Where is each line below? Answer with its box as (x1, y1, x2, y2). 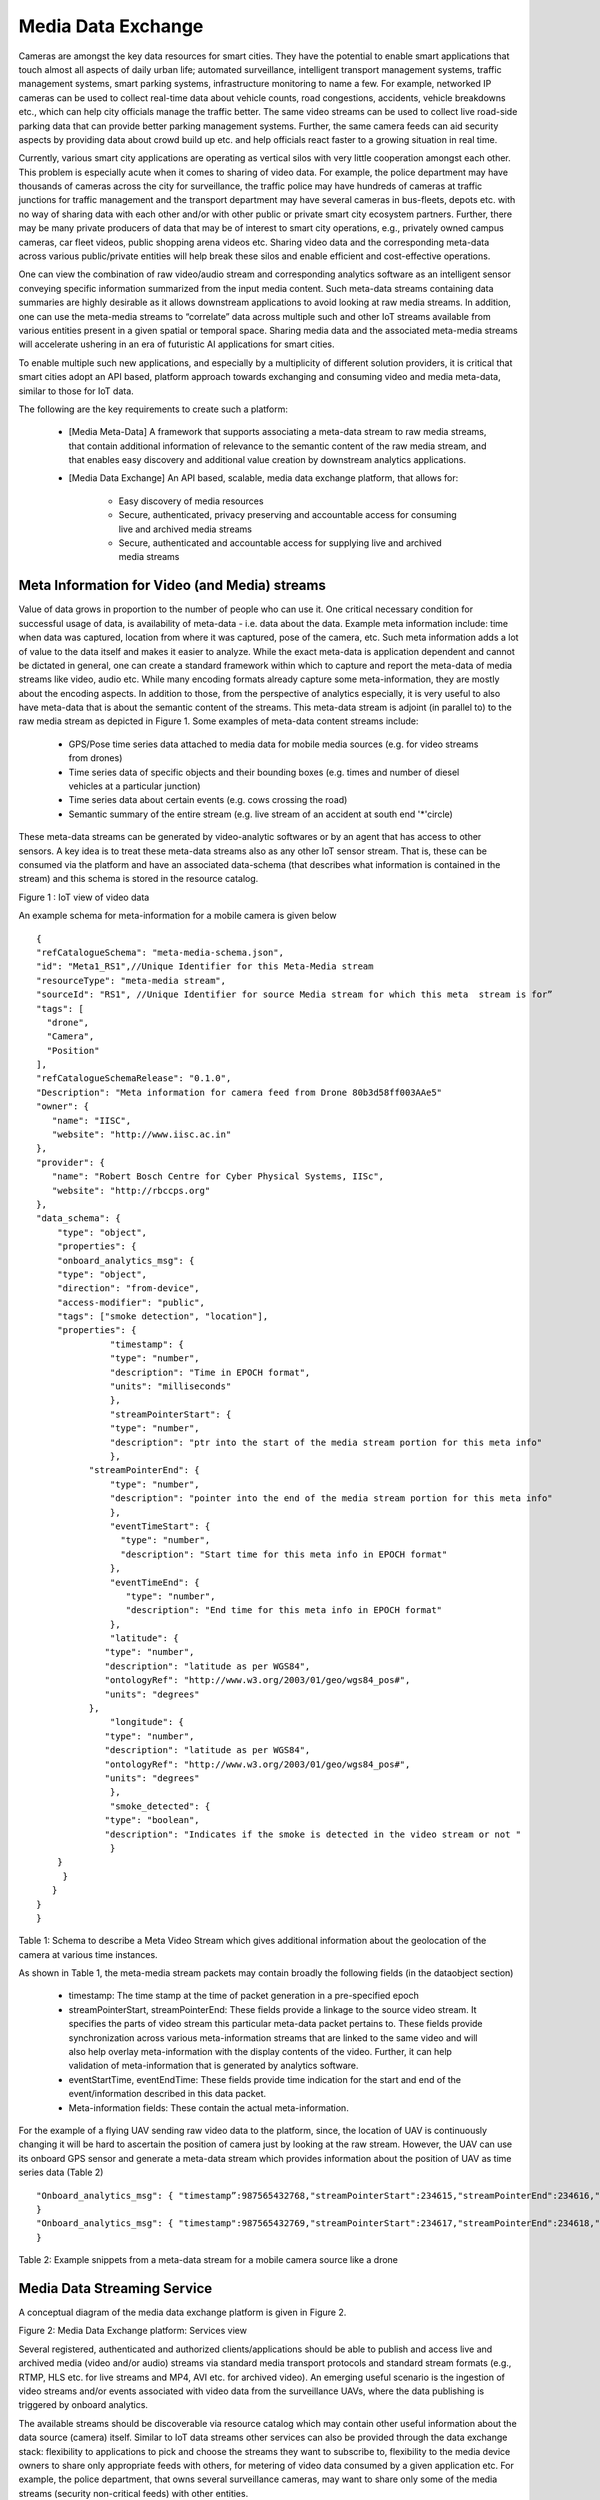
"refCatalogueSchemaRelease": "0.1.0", (36, 1073, 232, 1084)
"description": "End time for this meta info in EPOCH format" (125, 1605, 443, 1616)
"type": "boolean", (104, 1815, 200, 1826)
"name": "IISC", (51, 1115, 132, 1126)
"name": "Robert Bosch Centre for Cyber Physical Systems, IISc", (51, 1171, 385, 1182)
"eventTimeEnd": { (110, 1576, 200, 1588)
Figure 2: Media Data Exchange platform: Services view (18, 2325, 247, 2337)
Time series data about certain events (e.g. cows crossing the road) (68, 794, 348, 806)
